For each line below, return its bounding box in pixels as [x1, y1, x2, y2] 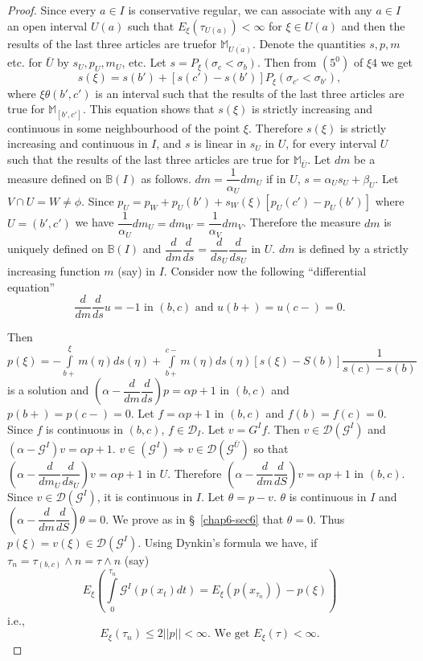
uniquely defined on [7, 240, 104, 257]
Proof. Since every [7, 2, 97, 18]
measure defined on [7, 169, 102, 186]
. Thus [313, 510, 345, 527]
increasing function [7, 263, 101, 279]
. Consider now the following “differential [163, 263, 367, 279]
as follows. [141, 169, 191, 186]
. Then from [257, 54, 317, 71]
